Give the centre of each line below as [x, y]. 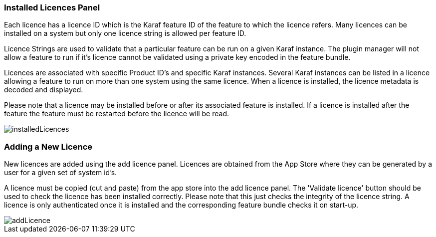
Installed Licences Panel [52, 7]
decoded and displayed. [44, 90]
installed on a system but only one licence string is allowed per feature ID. [125, 33]
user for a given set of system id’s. [61, 173]
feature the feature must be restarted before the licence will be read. [116, 114]
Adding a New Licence [48, 146]
